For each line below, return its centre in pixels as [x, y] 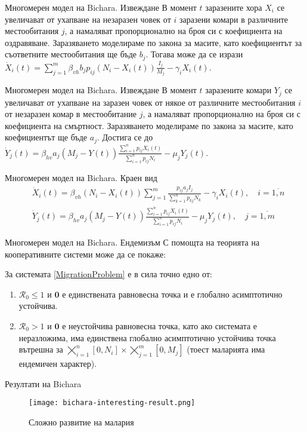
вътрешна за [41, 349]
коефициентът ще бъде [46, 137]
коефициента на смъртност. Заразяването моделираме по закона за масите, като [149, 125]
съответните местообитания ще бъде [71, 54]
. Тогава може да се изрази [194, 54]
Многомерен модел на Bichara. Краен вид [81, 177]
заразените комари [238, 90]
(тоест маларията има [226, 349]
